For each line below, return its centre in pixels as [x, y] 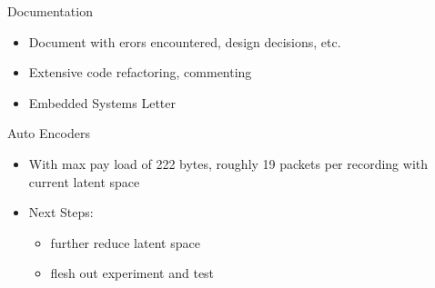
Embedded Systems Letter [102, 102]
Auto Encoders [49, 133]
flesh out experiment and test [132, 273]
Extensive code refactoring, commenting [140, 72]
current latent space [84, 181]
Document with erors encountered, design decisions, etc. [185, 41]
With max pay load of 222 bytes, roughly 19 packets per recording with [228, 163]
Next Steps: [61, 212]
